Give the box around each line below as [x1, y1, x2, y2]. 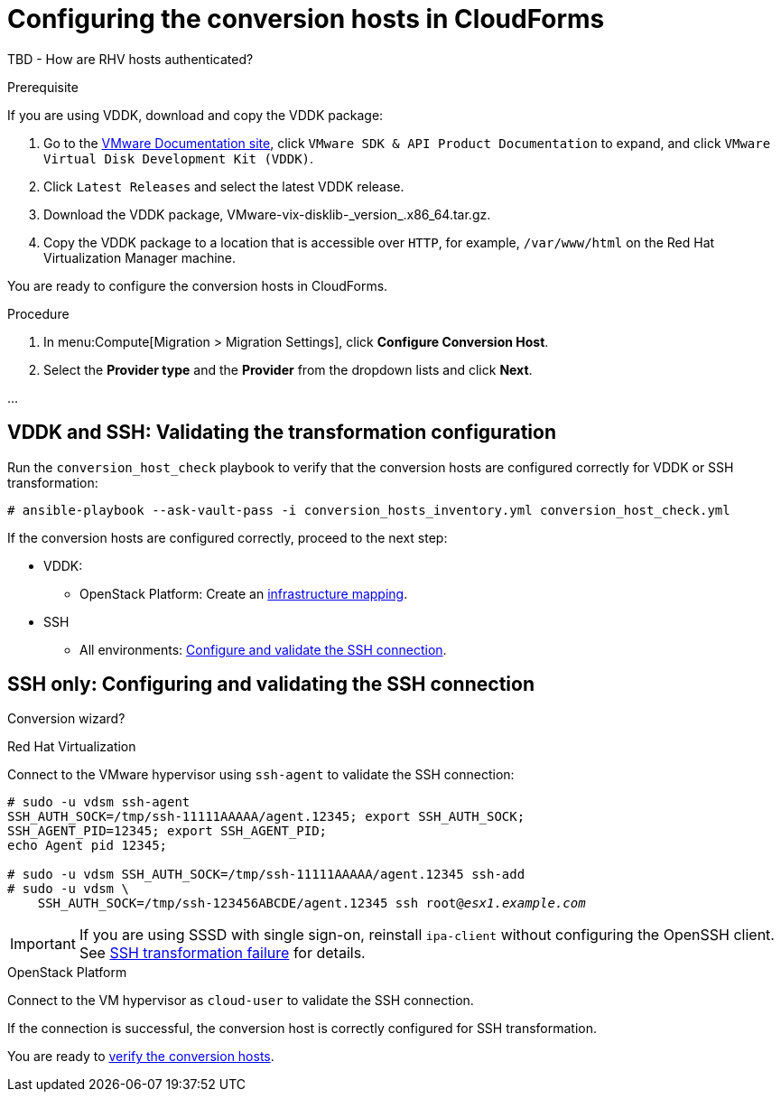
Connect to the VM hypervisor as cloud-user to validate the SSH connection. [7, 992, 474, 1009]
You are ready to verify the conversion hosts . [7, 1048, 274, 1065]
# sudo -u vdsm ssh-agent [7, 795, 191, 810]
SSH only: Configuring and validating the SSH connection [7, 673, 535, 696]
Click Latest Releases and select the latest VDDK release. [43, 178, 404, 194]
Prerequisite [7, 79, 79, 95]
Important [10, 935, 76, 954]
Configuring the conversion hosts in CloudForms [7, 4, 605, 34]
